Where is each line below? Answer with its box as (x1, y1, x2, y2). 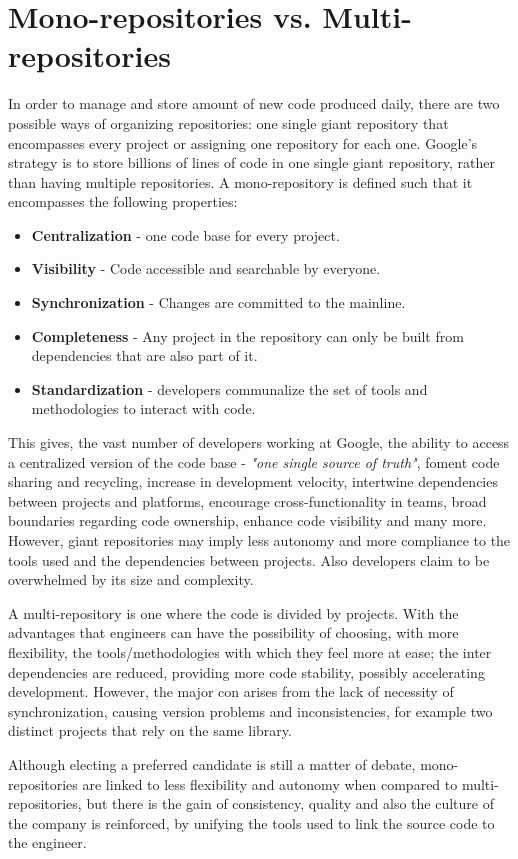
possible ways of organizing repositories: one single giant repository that (8, 112, 449, 133)
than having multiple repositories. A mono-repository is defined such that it (8, 171, 473, 192)
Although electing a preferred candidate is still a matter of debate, (8, 753, 416, 774)
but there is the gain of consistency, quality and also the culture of (86, 793, 494, 814)
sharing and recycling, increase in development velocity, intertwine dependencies (8, 471, 498, 492)
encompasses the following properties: (8, 191, 238, 212)
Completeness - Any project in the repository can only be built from (31, 325, 464, 346)
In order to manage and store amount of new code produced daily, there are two (8, 93, 500, 114)
